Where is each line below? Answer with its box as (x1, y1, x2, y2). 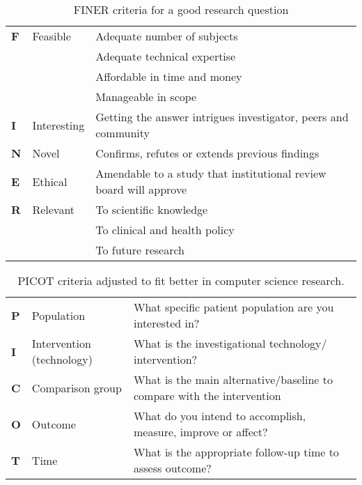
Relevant (32, 201, 75, 217)
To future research (95, 242, 184, 258)
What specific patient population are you (134, 299, 334, 315)
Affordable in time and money (95, 68, 242, 84)
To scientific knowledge (95, 201, 208, 217)
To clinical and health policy (95, 222, 235, 238)
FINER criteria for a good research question (73, 1, 289, 17)
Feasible (32, 28, 71, 44)
